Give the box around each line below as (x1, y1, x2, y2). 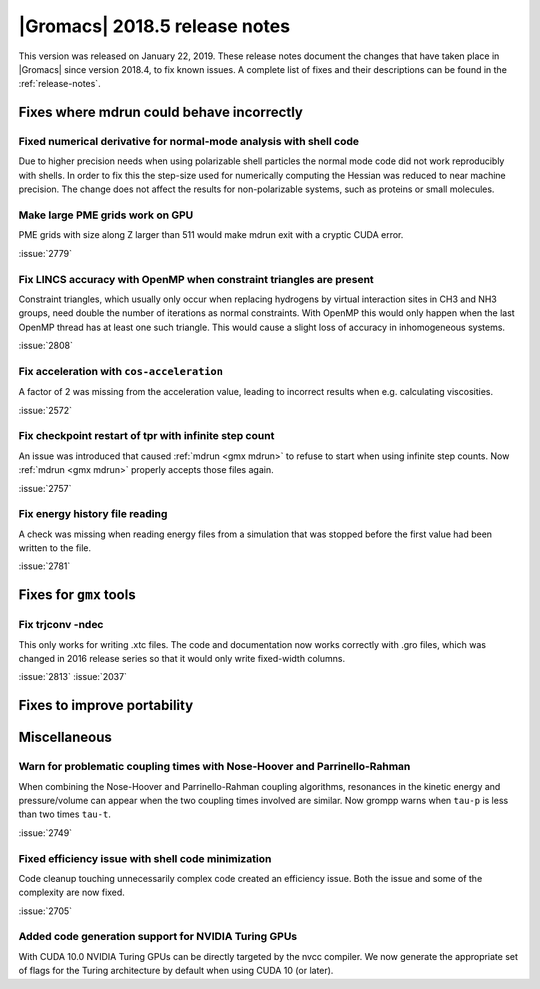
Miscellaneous (18, 729, 112, 746)
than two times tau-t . (18, 808, 112, 820)
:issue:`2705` (18, 905, 73, 917)
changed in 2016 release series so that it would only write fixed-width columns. (18, 653, 345, 665)
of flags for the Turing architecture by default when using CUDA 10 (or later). (18, 965, 334, 977)
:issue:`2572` (18, 404, 73, 416)
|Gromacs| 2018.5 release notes (18, 15, 290, 37)
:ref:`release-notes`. (18, 78, 101, 90)
